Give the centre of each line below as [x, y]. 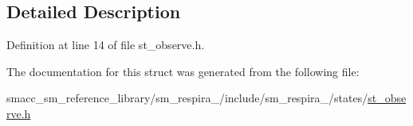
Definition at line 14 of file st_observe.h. [106, 45]
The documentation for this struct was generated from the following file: [183, 71]
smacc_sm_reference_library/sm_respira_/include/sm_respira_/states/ [187, 98]
